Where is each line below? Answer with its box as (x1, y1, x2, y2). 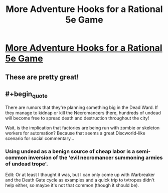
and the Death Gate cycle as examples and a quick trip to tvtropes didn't (5, 176, 155, 183)
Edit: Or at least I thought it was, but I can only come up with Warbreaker (5, 171, 155, 177)
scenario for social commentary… (5, 135, 74, 141)
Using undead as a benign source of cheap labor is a (5, 147, 135, 154)
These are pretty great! (5, 72, 79, 81)
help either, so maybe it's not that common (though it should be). (5, 182, 139, 188)
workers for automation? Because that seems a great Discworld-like (5, 130, 145, 136)
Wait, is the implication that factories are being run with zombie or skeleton (5, 124, 160, 130)
